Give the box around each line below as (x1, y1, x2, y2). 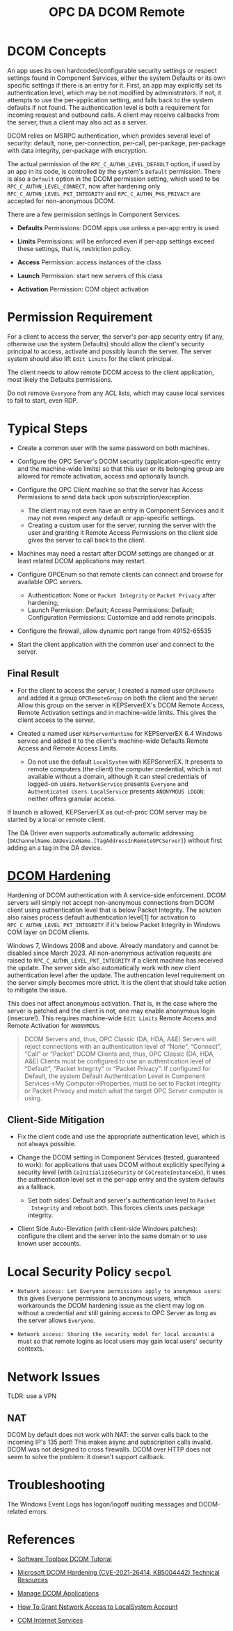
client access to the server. (17, 716, 95, 724)
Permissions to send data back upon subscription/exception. (17, 492, 192, 501)
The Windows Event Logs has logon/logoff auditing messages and (7, 1500, 198, 1508)
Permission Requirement (7, 310, 153, 326)
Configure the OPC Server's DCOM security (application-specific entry (17, 457, 221, 465)
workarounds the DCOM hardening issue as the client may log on (17, 1301, 204, 1310)
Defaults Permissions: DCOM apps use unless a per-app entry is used (17, 223, 219, 232)
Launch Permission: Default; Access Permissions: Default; (27, 606, 195, 614)
